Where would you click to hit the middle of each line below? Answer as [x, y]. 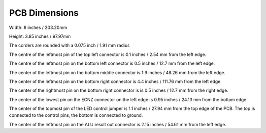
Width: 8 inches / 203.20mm [38, 27]
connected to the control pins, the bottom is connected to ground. [76, 115]
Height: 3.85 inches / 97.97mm [40, 36]
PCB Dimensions [44, 13]
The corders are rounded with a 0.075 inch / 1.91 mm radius [69, 45]
